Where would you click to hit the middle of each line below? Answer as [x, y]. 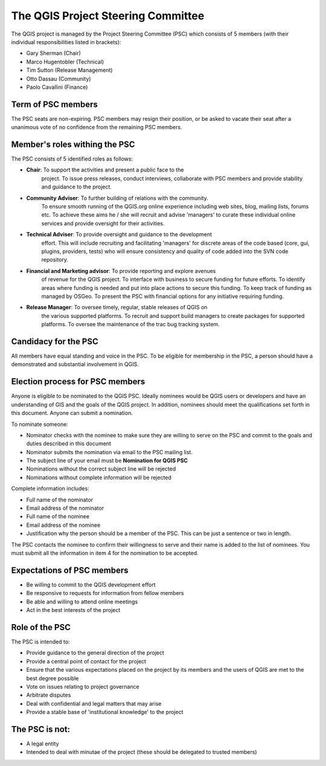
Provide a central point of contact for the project [86, 661]
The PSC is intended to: [40, 642]
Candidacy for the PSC [55, 341]
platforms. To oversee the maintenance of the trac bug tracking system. [130, 324]
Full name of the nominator [60, 500]
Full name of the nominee [58, 517]
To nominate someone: [40, 424]
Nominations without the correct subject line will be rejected [101, 469]
